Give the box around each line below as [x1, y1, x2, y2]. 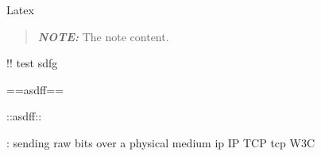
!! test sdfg [6, 55, 58, 71]
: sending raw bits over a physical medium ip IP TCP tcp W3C [6, 134, 315, 150]
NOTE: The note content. [37, 28, 169, 44]
